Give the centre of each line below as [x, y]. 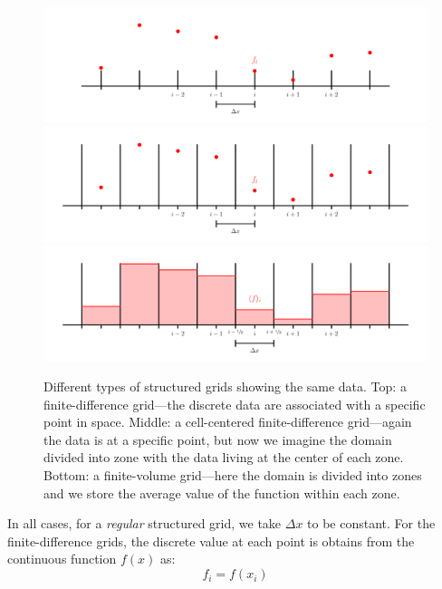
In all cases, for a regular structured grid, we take [144, 523]
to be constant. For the [371, 523]
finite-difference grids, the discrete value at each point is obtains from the [211, 541]
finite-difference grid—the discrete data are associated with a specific [235, 404]
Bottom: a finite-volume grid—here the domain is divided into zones [233, 475]
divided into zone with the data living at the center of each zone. [224, 457]
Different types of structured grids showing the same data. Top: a [225, 386]
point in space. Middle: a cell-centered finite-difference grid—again [228, 422]
